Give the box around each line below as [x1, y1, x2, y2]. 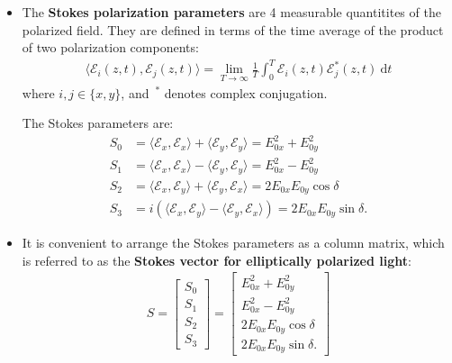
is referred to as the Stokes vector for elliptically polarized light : [22, 250, 411, 269]
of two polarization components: [22, 38, 199, 57]
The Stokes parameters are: [22, 113, 174, 132]
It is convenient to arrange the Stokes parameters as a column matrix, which [22, 233, 445, 252]
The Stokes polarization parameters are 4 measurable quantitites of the [22, 3, 441, 21]
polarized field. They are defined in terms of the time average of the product [22, 20, 444, 39]
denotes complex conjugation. [164, 83, 328, 102]
